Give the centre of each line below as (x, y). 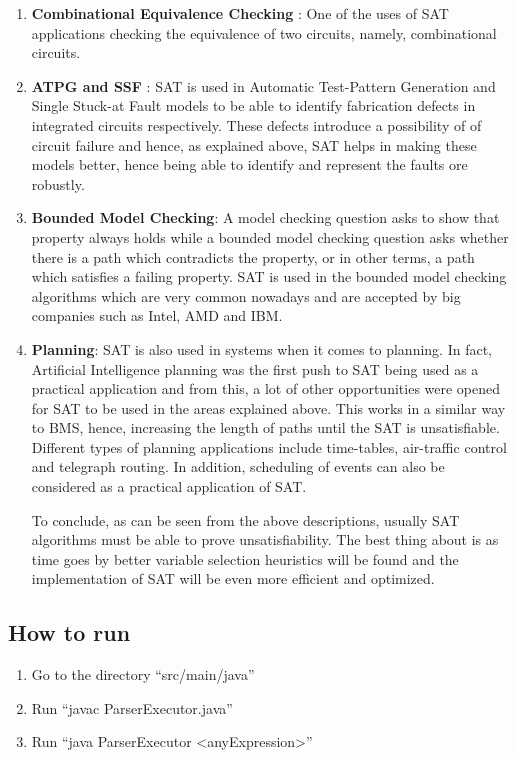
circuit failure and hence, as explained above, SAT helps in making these (254, 144)
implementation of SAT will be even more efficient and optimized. (233, 578)
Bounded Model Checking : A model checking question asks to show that (265, 217)
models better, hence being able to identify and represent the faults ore (249, 164)
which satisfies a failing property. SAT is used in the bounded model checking (269, 276)
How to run (69, 632)
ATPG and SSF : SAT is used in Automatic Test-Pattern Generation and (263, 85)
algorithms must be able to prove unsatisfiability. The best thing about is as (265, 539)
